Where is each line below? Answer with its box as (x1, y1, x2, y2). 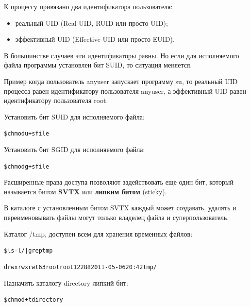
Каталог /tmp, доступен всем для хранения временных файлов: (4, 228, 193, 239)
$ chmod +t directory (4, 296, 63, 304)
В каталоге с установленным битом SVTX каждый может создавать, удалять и (4, 203, 236, 213)
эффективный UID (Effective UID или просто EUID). (15, 34, 175, 44)
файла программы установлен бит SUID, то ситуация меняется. (4, 60, 192, 70)
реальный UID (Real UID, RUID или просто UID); (15, 17, 168, 28)
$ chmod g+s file (4, 163, 50, 170)
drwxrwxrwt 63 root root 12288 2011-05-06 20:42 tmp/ (4, 263, 157, 271)
